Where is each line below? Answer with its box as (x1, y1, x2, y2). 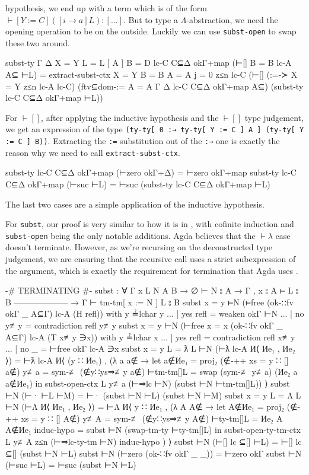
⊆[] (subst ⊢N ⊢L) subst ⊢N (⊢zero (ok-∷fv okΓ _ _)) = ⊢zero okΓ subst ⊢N (5, 447, 302, 459)
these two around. (5, 36, 71, 49)
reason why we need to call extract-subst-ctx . (5, 146, 180, 158)
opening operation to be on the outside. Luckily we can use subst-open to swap (5, 25, 297, 37)
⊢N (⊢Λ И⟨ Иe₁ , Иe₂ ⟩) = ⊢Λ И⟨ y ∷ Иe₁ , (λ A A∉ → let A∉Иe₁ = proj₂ (5, 400, 285, 413)
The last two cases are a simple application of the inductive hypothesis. (5, 197, 265, 210)
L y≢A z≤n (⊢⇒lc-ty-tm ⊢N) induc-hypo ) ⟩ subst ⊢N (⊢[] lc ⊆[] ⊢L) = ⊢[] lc (5, 435, 302, 447)
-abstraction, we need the (186, 13, 278, 25)
